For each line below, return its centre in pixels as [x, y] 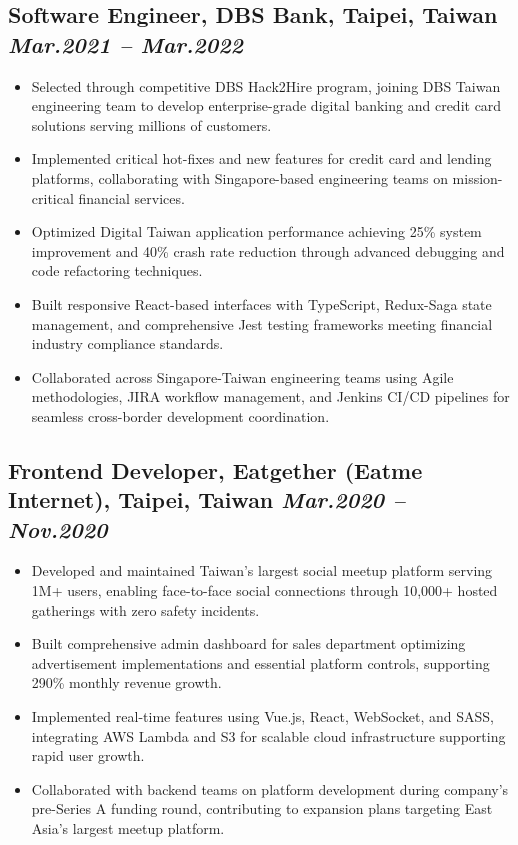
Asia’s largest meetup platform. [128, 828]
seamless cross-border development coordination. [180, 415]
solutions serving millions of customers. [151, 124]
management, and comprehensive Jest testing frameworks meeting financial [262, 323]
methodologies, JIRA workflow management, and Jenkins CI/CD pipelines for [270, 396]
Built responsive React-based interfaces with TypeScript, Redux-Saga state [261, 303]
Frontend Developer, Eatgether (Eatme [215, 469]
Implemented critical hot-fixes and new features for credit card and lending [261, 158]
